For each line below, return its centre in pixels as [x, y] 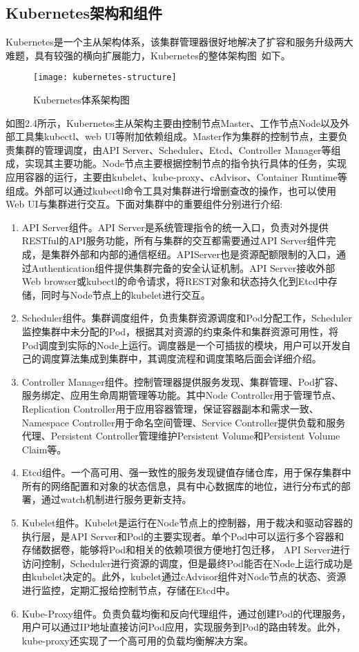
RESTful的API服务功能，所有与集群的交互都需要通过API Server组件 [174, 240]
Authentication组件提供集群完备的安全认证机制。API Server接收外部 [183, 267]
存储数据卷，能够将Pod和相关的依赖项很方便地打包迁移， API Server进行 [186, 550]
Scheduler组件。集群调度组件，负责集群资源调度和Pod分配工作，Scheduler [187, 318]
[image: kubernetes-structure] [105, 78]
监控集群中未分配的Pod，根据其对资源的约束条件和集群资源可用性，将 [180, 331]
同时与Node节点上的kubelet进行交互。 [126, 294]
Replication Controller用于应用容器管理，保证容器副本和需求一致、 [170, 408]
